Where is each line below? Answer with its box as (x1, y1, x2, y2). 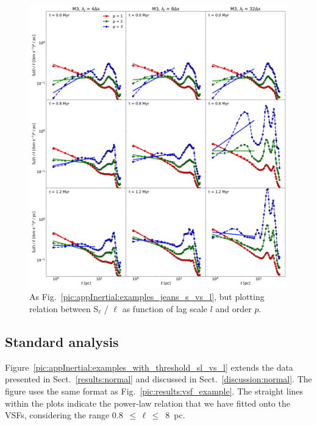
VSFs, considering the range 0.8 (5, 409, 123, 421)
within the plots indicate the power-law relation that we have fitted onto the (5, 396, 290, 409)
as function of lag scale (122, 302, 208, 315)
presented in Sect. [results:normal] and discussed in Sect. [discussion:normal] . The (5, 373, 312, 385)
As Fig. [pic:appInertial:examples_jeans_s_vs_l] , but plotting (29, 290, 265, 303)
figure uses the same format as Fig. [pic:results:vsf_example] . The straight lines (5, 385, 304, 398)
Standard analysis (5, 332, 119, 351)
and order (215, 302, 252, 315)
